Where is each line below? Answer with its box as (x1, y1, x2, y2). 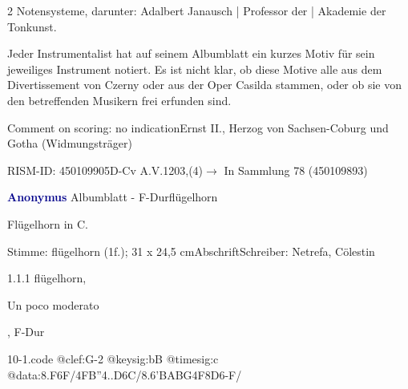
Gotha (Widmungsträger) (7, 135, 132, 152)
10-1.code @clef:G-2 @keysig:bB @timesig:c (7, 350, 219, 367)
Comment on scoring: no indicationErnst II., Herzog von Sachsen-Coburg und (7, 119, 389, 136)
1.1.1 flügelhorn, (7, 269, 87, 286)
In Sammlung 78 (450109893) (224, 161, 368, 178)
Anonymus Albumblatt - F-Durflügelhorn (7, 188, 218, 205)
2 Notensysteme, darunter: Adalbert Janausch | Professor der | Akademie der (7, 2, 386, 18)
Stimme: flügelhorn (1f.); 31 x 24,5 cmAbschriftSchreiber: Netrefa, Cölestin (7, 242, 375, 259)
